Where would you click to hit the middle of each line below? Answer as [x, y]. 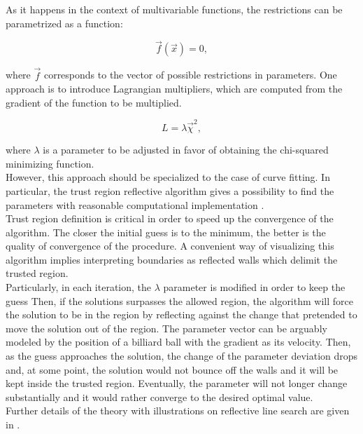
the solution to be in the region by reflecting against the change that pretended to [181, 314]
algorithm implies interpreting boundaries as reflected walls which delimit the [172, 259]
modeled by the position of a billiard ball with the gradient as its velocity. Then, [178, 342]
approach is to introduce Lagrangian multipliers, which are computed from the [174, 89]
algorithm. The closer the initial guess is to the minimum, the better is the [166, 232]
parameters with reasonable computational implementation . [135, 204]
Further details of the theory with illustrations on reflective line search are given [178, 411]
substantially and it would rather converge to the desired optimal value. [159, 396]
